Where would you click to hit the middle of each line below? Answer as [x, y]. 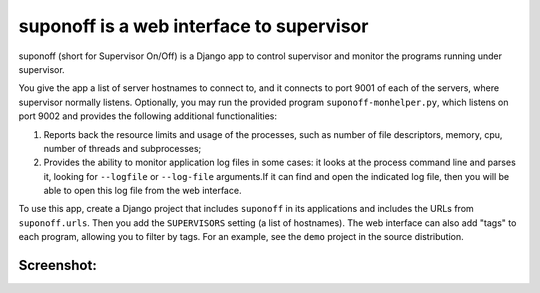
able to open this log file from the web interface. [142, 191]
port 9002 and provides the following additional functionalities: [147, 116]
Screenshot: [57, 265]
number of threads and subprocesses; [122, 148]
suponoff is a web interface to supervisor [193, 26]
